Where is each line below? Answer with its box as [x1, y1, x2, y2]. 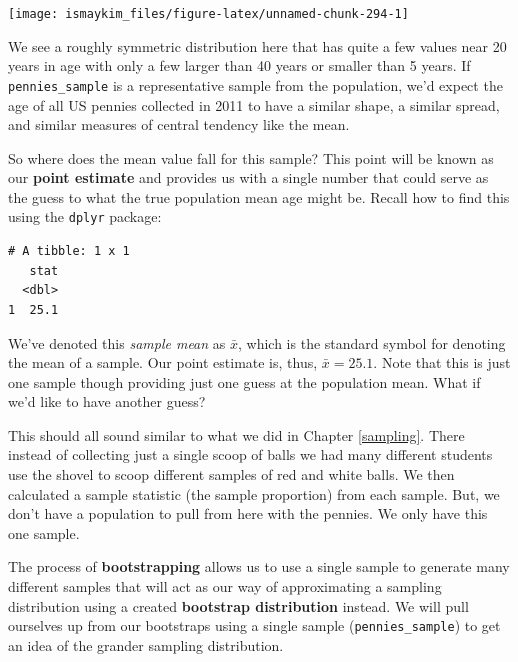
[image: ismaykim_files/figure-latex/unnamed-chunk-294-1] [8, 7, 409, 21]
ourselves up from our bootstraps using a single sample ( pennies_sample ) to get [8, 615, 501, 636]
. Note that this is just [373, 352, 511, 373]
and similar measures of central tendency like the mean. [8, 114, 350, 135]
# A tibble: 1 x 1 [8, 244, 130, 259]
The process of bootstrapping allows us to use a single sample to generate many [8, 556, 510, 577]
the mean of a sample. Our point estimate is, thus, [8, 352, 318, 373]
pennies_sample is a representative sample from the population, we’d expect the [8, 74, 503, 95]
